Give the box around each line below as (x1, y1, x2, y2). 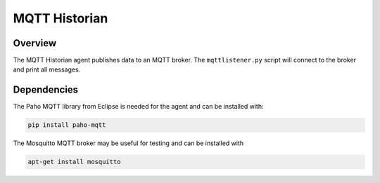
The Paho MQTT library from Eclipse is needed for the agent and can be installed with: (13, 102, 264, 111)
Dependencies (13, 84, 79, 96)
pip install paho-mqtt (27, 121, 106, 129)
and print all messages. (13, 65, 81, 74)
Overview (13, 37, 57, 49)
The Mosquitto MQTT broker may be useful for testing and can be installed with (13, 139, 244, 147)
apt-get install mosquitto (27, 158, 121, 166)
